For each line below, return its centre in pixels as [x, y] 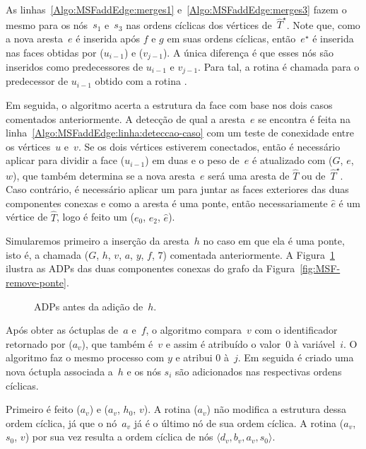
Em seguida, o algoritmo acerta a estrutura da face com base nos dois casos [169, 105]
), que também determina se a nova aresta [104, 175]
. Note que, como [323, 24]
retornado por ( [39, 343]
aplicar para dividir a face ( [65, 160]
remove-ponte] [36, 282]
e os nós [144, 372]
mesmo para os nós [47, 24]
